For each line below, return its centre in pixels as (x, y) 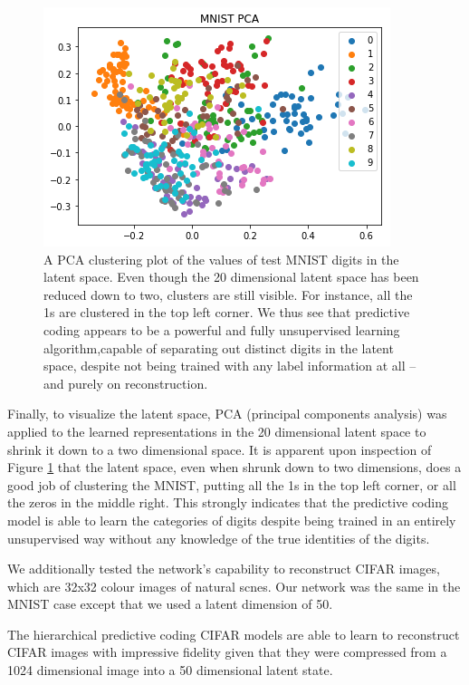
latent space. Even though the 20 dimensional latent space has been (231, 277)
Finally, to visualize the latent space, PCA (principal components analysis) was (227, 414)
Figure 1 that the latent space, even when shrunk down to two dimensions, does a (234, 467)
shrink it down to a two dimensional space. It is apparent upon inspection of (220, 449)
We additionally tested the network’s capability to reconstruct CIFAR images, (224, 569)
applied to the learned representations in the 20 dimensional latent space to (217, 431)
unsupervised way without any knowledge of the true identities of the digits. (219, 538)
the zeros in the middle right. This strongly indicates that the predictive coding (228, 502)
